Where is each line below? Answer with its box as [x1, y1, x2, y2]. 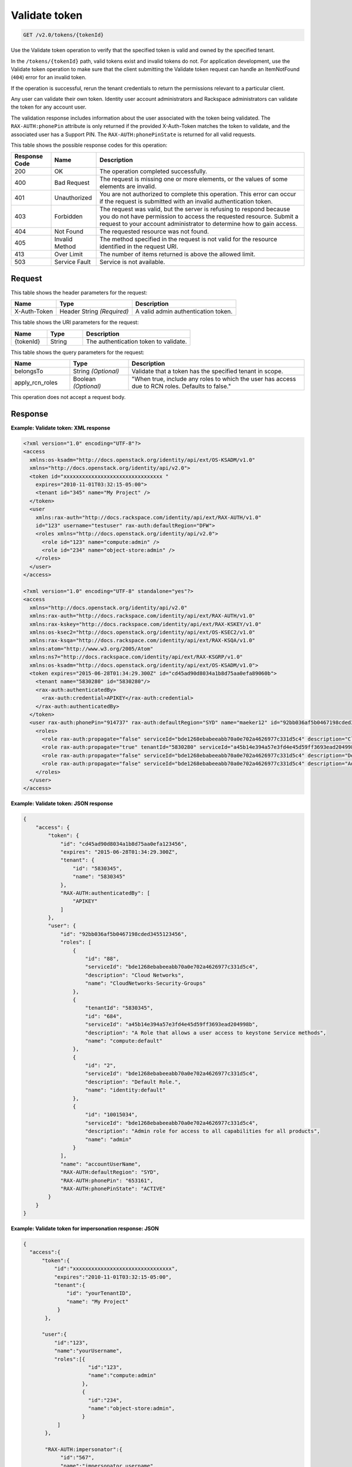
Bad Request [54, 179, 90, 187]
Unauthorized [54, 194, 92, 202]
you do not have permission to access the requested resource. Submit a [99, 212, 299, 221]
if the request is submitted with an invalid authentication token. [99, 197, 273, 205]
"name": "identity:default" [85, 1087, 166, 1094]
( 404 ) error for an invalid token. [11, 74, 87, 81]
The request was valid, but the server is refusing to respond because [99, 205, 290, 214]
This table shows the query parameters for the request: [11, 349, 145, 356]
